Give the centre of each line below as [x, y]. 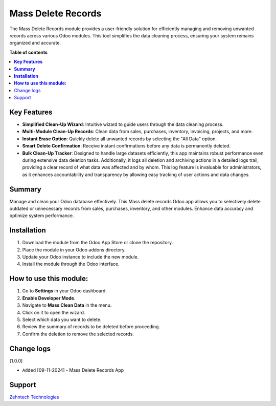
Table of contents [29, 52]
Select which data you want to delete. [62, 319]
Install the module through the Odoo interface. [71, 264]
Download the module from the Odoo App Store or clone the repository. [98, 243]
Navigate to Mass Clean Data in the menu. [67, 305]
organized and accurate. [35, 43]
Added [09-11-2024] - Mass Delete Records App [73, 370]
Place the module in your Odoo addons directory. [74, 250]
